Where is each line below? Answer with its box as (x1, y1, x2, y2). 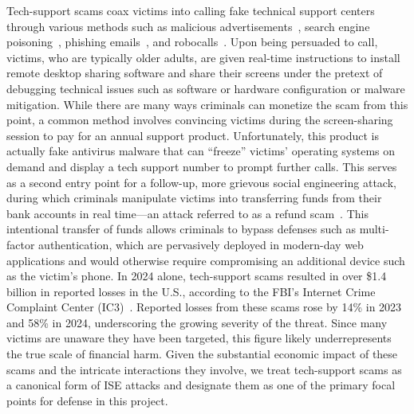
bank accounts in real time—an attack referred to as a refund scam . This (6, 205, 369, 221)
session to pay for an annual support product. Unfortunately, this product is (6, 127, 380, 143)
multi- (359, 221, 389, 237)
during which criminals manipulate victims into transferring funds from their (6, 189, 382, 206)
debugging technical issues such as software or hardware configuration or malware (6, 80, 405, 96)
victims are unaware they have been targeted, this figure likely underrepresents (6, 330, 392, 346)
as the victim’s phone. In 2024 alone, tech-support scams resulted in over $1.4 (6, 268, 387, 284)
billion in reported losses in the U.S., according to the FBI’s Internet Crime (6, 283, 376, 299)
